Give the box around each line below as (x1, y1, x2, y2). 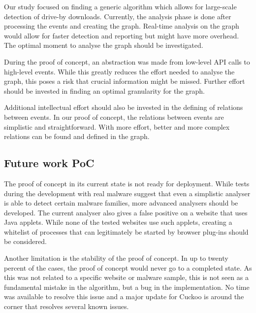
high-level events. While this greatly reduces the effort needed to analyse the (4, 66, 235, 76)
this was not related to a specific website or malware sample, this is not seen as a (4, 272, 249, 282)
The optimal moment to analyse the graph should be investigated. (4, 40, 203, 50)
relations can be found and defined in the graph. (4, 131, 150, 141)
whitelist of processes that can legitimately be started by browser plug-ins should (4, 226, 249, 237)
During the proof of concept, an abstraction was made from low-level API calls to (4, 56, 250, 67)
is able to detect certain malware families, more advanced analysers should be (4, 198, 238, 208)
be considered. (4, 236, 47, 246)
